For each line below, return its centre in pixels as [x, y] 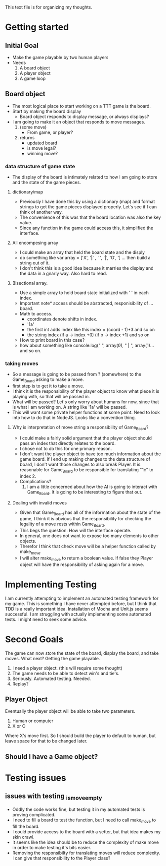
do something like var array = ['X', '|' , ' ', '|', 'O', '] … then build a [85, 258]
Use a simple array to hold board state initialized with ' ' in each [84, 293]
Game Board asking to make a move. [48, 380]
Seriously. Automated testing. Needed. [52, 679]
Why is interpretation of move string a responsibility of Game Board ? [80, 428]
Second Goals [34, 639]
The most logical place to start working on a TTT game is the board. [81, 106]
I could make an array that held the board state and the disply [82, 252]
